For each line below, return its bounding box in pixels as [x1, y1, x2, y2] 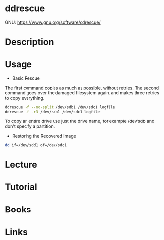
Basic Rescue [12, 75, 40, 81]
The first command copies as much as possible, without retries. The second [5, 85, 159, 91]
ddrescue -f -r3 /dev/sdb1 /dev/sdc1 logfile [5, 109, 100, 114]
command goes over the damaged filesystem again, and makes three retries [5, 90, 160, 96]
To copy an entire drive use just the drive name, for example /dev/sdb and [5, 118, 155, 124]
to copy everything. [5, 95, 45, 101]
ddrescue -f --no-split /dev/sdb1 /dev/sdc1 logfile [5, 105, 115, 110]
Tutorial [5, 181, 38, 193]
